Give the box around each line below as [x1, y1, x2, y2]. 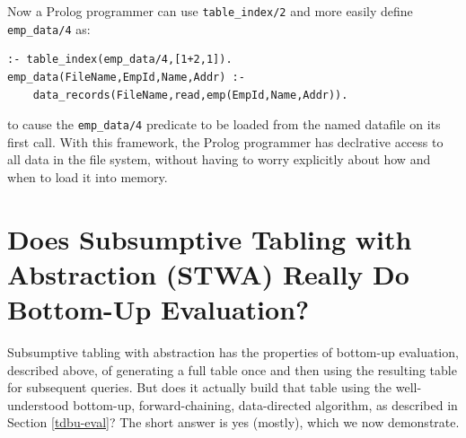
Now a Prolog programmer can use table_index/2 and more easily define [7, 2, 413, 20]
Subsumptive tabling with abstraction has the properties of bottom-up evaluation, [7, 343, 459, 362]
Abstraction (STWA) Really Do [7, 255, 409, 292]
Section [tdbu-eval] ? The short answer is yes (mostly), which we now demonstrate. [7, 413, 460, 432]
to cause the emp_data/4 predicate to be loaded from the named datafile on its [7, 115, 441, 134]
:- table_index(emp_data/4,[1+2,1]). [7, 53, 233, 66]
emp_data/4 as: [7, 19, 91, 38]
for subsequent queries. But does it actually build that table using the [7, 378, 392, 397]
